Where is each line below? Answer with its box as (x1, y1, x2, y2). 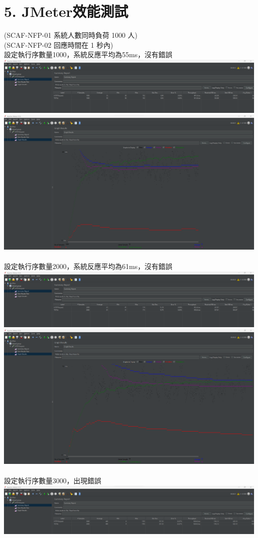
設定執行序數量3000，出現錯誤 (4, 475, 101, 486)
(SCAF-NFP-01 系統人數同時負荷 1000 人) (4, 30, 137, 40)
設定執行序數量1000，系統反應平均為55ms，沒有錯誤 (4, 49, 173, 60)
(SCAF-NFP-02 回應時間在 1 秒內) (4, 39, 113, 50)
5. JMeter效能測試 (4, 1, 129, 21)
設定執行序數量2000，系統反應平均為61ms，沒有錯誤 (4, 261, 173, 271)
